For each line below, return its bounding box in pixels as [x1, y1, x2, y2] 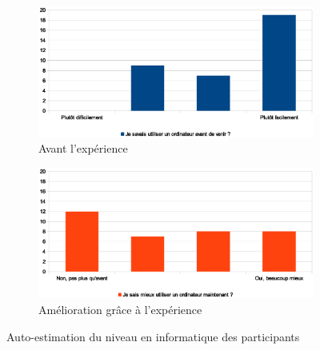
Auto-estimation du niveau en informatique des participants [6, 328, 300, 344]
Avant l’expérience [38, 140, 128, 157]
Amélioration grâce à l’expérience [38, 300, 202, 317]
